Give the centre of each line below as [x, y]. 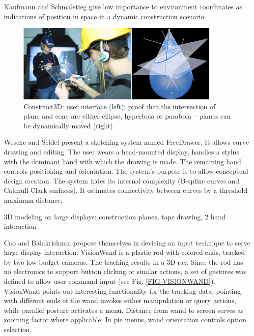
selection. [18, 329]
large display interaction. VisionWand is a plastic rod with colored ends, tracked [125, 252]
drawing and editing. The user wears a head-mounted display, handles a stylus [122, 151]
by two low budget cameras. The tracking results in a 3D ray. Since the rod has [124, 261]
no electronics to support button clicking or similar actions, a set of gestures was [125, 271]
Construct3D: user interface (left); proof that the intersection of [120, 106]
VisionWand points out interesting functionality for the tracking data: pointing [123, 290]
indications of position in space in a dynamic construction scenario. [105, 16]
